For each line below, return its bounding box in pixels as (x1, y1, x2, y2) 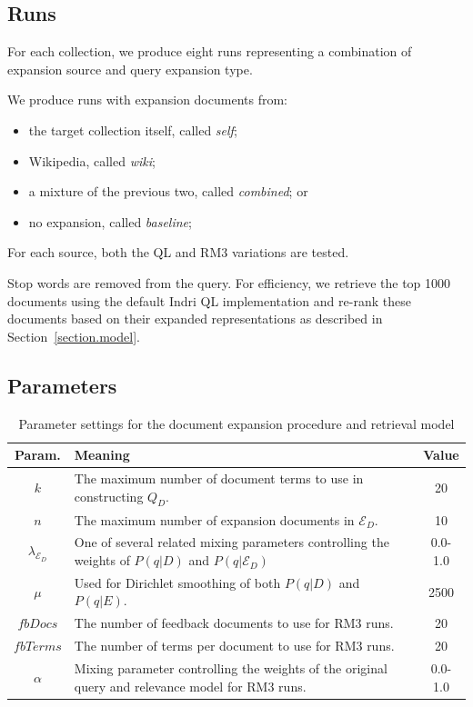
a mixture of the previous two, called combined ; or (28, 182, 308, 201)
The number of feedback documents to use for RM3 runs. (74, 613, 394, 632)
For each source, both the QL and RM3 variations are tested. (7, 243, 349, 262)
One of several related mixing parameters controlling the (74, 533, 389, 552)
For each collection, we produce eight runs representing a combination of (7, 42, 412, 61)
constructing (74, 486, 144, 505)
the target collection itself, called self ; (28, 120, 237, 139)
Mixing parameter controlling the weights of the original (74, 659, 387, 678)
